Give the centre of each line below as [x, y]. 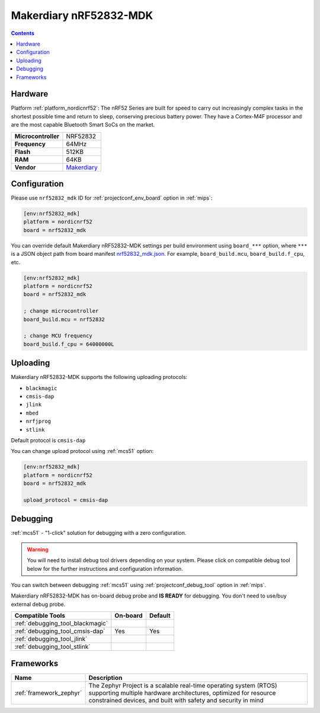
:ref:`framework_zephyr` [48, 693]
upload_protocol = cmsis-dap [66, 500]
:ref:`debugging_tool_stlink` [52, 647]
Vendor [25, 167]
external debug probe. [38, 604]
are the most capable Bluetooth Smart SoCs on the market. [83, 125]
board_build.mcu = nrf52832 [64, 319]
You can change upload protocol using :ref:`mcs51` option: [82, 451]
